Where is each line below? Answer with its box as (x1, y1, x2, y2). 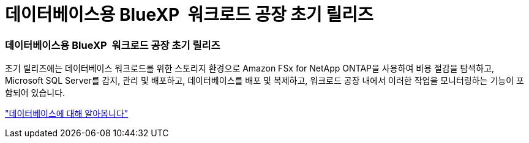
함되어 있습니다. (5, 87, 66, 98)
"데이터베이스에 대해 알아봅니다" (5, 108, 129, 119)
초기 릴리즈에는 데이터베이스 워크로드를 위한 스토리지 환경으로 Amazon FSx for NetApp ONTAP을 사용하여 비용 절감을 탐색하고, (5, 63, 495, 74)
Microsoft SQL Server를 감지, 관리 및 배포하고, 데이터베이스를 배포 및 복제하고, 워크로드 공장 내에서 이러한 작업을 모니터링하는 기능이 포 (5, 75, 524, 86)
